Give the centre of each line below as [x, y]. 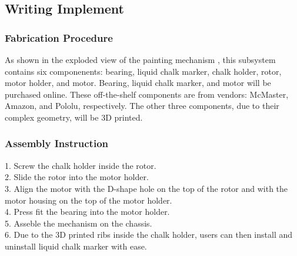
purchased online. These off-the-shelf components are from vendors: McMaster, [147, 94]
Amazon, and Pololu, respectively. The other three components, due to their [142, 106]
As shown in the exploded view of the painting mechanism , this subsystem [140, 59]
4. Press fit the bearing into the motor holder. [87, 212]
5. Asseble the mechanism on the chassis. [79, 223]
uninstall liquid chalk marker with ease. [76, 246]
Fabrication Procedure [59, 37]
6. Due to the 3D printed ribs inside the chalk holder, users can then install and [149, 235]
